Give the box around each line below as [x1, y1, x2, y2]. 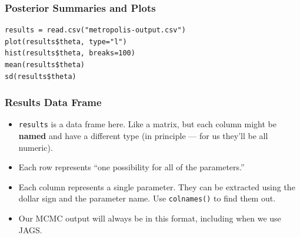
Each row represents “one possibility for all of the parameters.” [18, 161, 245, 173]
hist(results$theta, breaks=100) [5, 49, 135, 58]
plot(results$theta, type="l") [5, 37, 127, 46]
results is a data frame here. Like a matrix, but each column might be [18, 118, 277, 130]
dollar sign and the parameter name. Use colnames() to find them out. [18, 192, 276, 204]
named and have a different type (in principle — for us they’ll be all [18, 130, 268, 142]
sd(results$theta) [5, 72, 76, 81]
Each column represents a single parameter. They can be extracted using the [18, 180, 295, 193]
